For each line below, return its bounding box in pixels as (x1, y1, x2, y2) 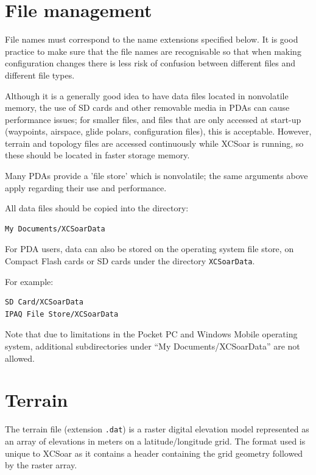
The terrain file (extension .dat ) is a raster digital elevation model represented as (5, 423, 309, 435)
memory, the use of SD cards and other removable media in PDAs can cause (5, 101, 290, 114)
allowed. (5, 351, 35, 364)
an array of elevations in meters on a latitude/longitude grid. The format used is (5, 435, 306, 448)
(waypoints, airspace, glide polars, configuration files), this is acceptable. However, (5, 125, 312, 138)
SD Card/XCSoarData (5, 298, 83, 307)
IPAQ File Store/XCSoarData (5, 309, 119, 318)
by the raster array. (5, 459, 77, 471)
